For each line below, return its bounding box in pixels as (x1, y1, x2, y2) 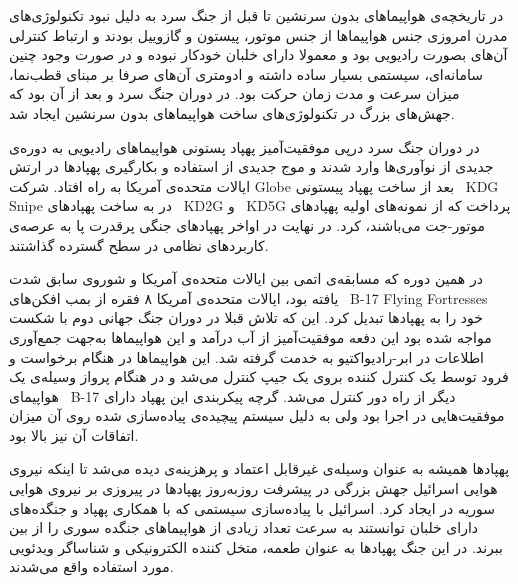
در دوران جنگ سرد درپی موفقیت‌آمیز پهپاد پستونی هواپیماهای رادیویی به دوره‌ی (9, 136, 480, 157)
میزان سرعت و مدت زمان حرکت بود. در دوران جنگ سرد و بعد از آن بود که (9, 83, 460, 104)
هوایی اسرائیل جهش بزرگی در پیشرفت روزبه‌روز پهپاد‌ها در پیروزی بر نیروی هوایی (9, 478, 498, 499)
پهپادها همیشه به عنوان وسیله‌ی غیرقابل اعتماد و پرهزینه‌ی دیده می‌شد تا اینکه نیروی (9, 458, 510, 479)
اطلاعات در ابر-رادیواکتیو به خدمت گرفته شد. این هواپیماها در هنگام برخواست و (9, 346, 484, 367)
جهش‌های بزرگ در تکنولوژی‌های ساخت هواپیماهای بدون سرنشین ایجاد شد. (9, 102, 455, 123)
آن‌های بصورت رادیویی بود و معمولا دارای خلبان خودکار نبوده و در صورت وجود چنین (9, 44, 508, 65)
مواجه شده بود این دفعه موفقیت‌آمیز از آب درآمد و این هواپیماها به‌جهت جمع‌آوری (9, 326, 492, 347)
